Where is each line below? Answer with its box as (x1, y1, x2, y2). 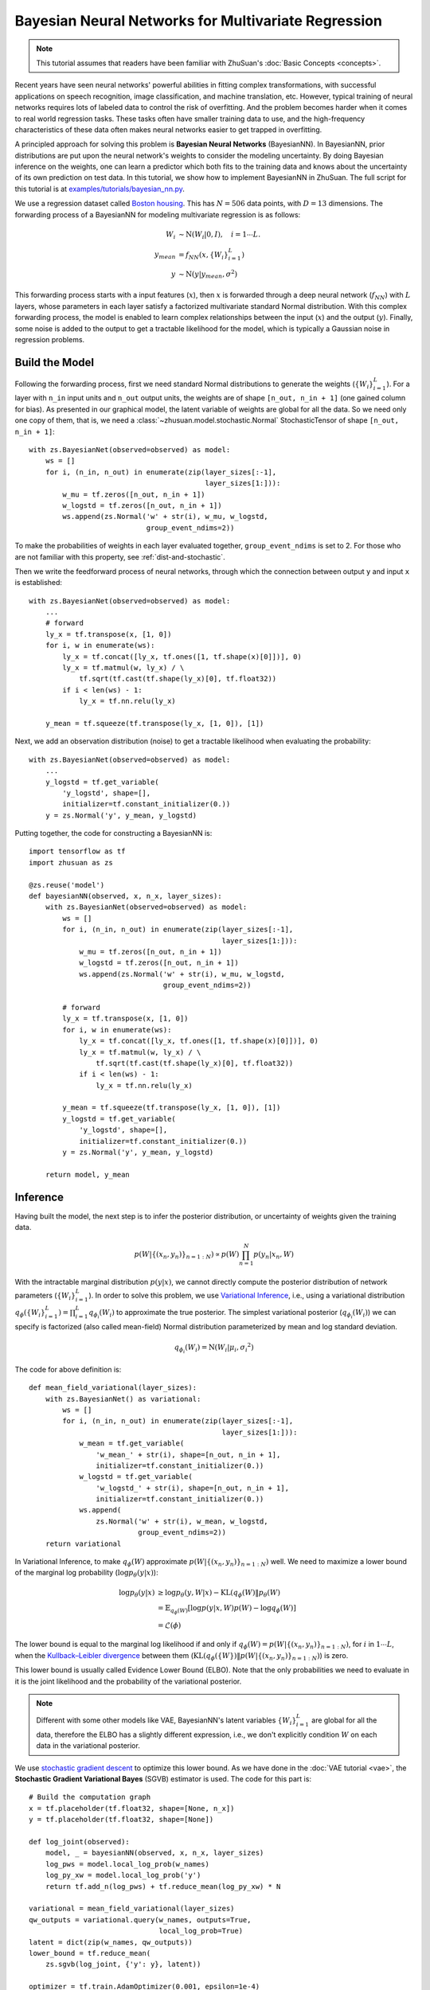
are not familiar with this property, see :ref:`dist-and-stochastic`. (14, 552, 226, 561)
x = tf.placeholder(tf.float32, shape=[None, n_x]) (29, 1804, 235, 1812)
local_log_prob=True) (158, 1926, 243, 1936)
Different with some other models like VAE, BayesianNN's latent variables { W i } (36, 1715, 297, 1727)
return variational (45, 1539, 122, 1548)
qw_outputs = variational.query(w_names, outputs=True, (29, 1915, 252, 1924)
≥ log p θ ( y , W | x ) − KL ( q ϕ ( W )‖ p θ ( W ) (157, 1588, 280, 1599)
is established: (14, 578, 63, 587)
